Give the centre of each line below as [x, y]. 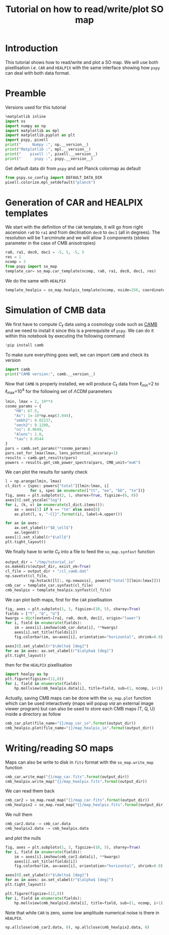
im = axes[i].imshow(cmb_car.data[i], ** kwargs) [66, 628]
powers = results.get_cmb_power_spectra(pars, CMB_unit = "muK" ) [73, 462]
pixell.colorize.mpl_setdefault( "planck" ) [50, 182]
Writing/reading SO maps [59, 748]
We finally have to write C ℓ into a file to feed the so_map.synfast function [80, 552]
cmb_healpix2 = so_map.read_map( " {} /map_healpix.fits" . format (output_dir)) [86, 805]
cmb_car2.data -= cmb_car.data [38, 824]
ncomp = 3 [16, 262]
